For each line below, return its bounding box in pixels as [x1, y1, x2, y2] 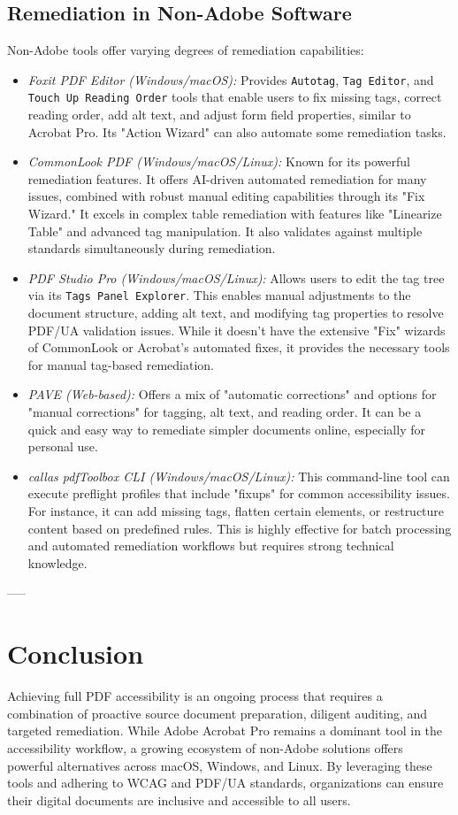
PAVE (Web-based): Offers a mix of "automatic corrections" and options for [27, 385, 437, 404]
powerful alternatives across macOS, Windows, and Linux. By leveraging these [7, 756, 432, 774]
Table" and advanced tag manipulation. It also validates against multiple [27, 221, 423, 240]
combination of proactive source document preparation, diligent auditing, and [7, 704, 428, 722]
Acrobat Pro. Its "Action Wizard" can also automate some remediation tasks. [27, 122, 447, 141]
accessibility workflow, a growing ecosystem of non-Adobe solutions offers [7, 738, 403, 757]
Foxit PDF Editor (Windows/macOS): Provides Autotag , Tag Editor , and [27, 70, 434, 88]
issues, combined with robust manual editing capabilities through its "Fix [27, 187, 425, 205]
